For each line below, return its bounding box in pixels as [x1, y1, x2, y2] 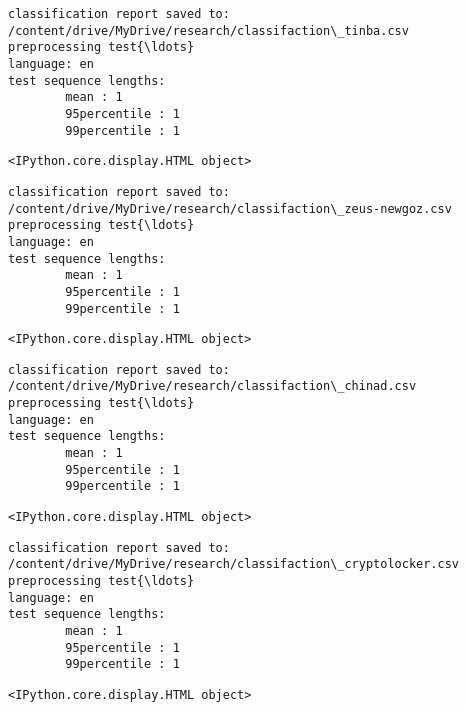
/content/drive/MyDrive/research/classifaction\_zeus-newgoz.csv [8, 201, 452, 216]
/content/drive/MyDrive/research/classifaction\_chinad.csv [8, 379, 417, 394]
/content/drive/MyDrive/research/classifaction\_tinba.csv [8, 23, 409, 38]
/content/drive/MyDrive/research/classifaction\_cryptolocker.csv [8, 557, 460, 572]
